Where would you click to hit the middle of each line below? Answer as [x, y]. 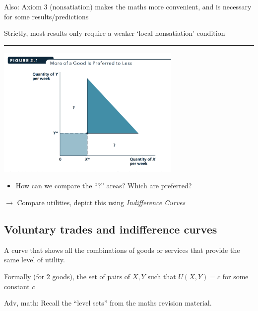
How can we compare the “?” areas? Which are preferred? [104, 186]
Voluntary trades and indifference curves [111, 229]
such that [162, 276]
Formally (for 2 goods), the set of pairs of [67, 276]
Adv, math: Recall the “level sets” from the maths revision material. [108, 303]
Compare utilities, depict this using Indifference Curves [101, 202]
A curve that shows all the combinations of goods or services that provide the [122, 250]
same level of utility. [34, 260]
